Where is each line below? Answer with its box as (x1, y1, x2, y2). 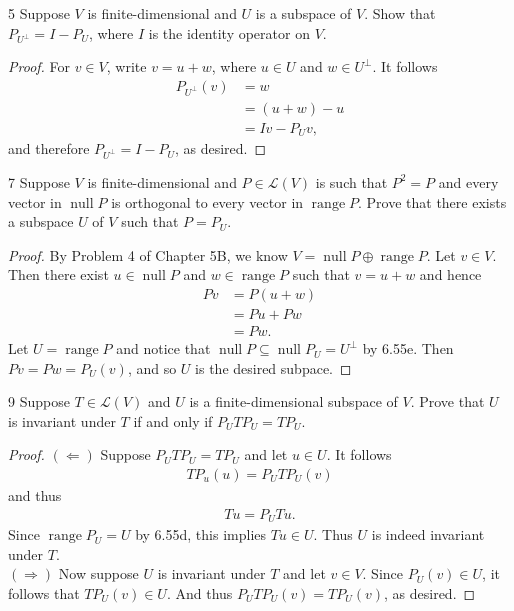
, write (106, 56, 147, 77)
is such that (315, 171, 388, 192)
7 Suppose (8, 171, 70, 192)
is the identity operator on (148, 22, 310, 43)
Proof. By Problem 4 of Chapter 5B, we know (8, 244, 288, 265)
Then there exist (8, 264, 109, 285)
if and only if (133, 410, 213, 431)
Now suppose (58, 563, 139, 584)
